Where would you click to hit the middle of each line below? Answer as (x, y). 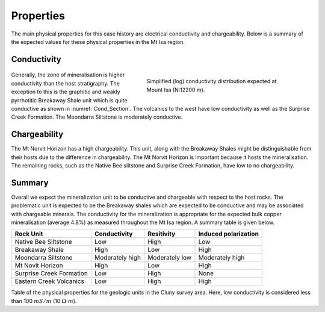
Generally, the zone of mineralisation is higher (68, 75)
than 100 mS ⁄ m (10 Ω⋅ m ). (44, 301)
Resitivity (162, 234)
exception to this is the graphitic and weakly (66, 92)
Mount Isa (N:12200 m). (176, 90)
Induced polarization (228, 234)
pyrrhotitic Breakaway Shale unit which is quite (69, 100)
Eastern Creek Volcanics (49, 281)
